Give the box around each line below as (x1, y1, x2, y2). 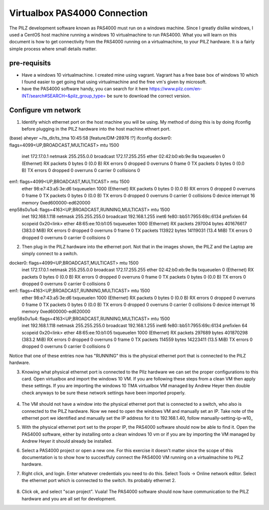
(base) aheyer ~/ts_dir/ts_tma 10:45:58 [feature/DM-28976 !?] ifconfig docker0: (9, 135, 172, 141)
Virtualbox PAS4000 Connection (9, 7, 148, 18)
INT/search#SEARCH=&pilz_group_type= (21, 93, 106, 99)
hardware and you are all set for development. (21, 496, 117, 502)
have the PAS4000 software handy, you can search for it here (21, 86, 148, 92)
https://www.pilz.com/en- (149, 86, 202, 92)
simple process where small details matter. (9, 45, 97, 52)
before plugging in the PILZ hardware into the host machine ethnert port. (21, 126, 171, 132)
